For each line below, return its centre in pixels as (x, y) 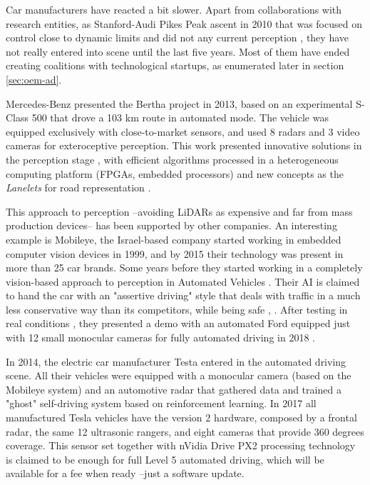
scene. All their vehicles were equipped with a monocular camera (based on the (179, 375)
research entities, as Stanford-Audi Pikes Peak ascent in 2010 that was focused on (184, 23)
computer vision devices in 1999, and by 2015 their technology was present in (175, 253)
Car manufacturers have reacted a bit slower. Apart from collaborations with (174, 9)
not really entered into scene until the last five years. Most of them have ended (178, 51)
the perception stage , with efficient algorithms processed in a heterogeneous (172, 159)
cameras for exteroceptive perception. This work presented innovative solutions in (184, 145)
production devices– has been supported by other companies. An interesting (171, 225)
